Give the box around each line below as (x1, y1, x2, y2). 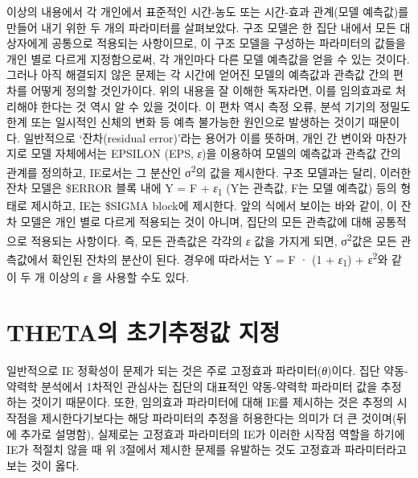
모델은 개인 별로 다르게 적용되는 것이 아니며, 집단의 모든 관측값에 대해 (20, 212, 372, 229)
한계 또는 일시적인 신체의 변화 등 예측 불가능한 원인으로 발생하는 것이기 (6, 113, 365, 130)
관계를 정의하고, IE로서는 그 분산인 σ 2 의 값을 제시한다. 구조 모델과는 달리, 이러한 (6, 161, 412, 180)
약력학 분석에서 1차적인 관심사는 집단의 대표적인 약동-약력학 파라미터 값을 (6, 377, 378, 394)
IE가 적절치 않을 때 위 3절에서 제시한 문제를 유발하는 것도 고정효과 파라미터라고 (6, 441, 407, 458)
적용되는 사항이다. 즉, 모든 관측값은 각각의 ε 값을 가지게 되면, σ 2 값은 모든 (31, 229, 397, 249)
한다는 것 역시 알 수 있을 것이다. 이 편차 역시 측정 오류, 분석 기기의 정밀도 (41, 97, 411, 114)
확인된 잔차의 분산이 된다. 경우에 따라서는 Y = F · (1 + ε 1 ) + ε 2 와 (51, 248, 388, 270)
